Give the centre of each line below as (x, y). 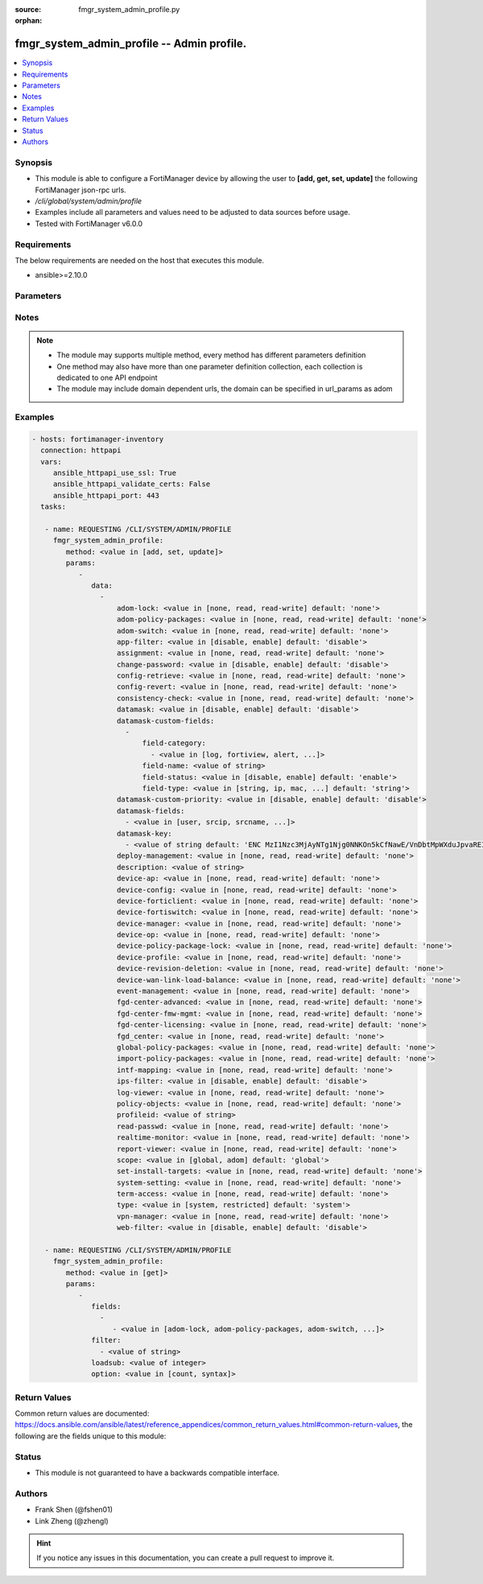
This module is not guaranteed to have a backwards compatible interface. (157, 1472)
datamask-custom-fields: (166, 721)
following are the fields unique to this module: (91, 1436)
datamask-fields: (151, 811)
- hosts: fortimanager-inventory (98, 439)
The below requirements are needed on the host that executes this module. (140, 260)
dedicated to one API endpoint (107, 377)
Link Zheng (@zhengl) (72, 1520)
